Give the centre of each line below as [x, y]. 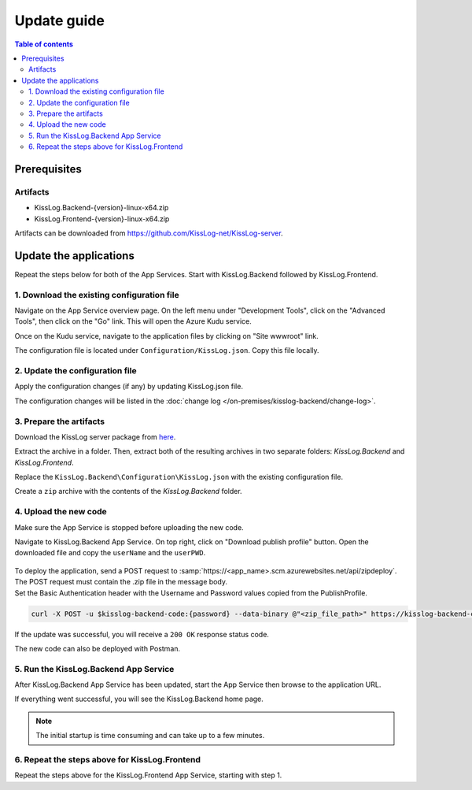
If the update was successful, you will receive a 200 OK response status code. [142, 634]
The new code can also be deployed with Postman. [98, 648]
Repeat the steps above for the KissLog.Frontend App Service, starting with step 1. [148, 775]
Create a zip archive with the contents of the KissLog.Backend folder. [129, 491]
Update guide [60, 20]
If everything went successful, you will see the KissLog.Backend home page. [139, 699]
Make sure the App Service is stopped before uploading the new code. [129, 527]
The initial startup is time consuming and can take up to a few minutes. [150, 736]
